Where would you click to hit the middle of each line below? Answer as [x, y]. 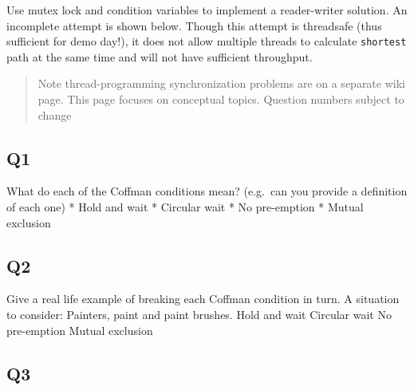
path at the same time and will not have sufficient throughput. [160, 56]
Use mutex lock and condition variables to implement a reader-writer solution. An [207, 10]
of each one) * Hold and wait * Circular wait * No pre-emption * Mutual [185, 207]
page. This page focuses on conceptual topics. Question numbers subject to [221, 99]
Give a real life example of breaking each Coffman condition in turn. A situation [203, 299]
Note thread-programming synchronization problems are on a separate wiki [221, 83]
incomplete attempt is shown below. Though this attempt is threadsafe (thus [194, 25]
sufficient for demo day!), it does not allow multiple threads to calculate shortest [207, 41]
